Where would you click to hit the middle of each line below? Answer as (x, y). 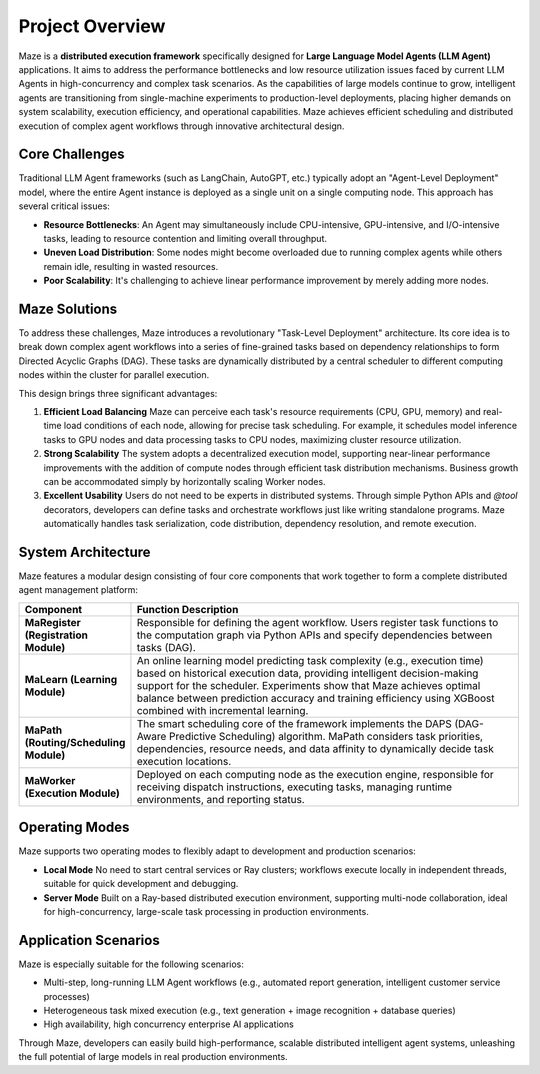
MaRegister (52, 622)
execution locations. (184, 761)
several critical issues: (64, 206)
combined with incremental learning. (222, 710)
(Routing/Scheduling (75, 742)
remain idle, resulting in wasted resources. (131, 266)
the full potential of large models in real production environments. (153, 1057)
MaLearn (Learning (71, 679)
